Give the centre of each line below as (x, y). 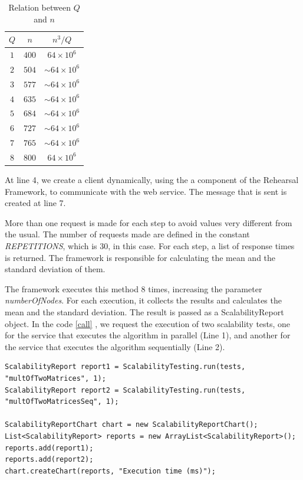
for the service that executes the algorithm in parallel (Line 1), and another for (148, 335)
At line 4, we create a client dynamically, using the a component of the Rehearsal (152, 180)
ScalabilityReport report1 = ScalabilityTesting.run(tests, (125, 367)
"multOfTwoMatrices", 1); (55, 378)
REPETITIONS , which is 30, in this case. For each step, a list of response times (150, 246)
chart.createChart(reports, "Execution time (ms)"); (110, 471)
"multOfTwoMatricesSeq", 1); (62, 402)
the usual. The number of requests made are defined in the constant (127, 234)
